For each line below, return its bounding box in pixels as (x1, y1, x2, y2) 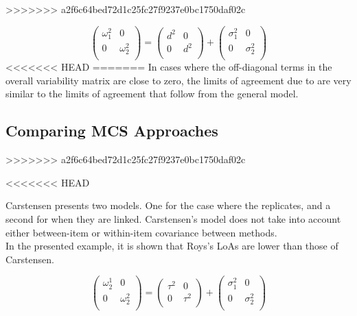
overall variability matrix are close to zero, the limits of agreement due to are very (5, 73, 352, 87)
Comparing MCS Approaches (5, 120, 218, 141)
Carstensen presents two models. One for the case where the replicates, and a (5, 198, 331, 212)
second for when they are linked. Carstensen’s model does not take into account (5, 211, 341, 226)
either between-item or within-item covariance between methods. (5, 225, 277, 239)
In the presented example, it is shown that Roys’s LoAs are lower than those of (5, 239, 338, 253)
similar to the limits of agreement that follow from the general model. (5, 86, 299, 101)
